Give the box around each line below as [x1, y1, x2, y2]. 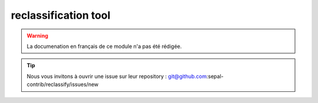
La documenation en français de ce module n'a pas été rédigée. [26, 43, 182, 50]
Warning [26, 32, 48, 39]
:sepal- [206, 73, 224, 80]
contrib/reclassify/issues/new [26, 81, 99, 88]
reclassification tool [11, 9, 111, 22]
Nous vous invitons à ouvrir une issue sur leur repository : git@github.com [26, 73, 207, 80]
